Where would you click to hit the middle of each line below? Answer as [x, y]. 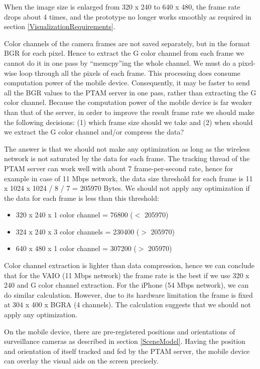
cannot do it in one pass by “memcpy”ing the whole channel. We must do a [120, 63]
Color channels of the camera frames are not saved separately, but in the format [127, 43]
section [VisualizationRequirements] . [60, 26]
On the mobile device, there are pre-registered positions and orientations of [120, 331]
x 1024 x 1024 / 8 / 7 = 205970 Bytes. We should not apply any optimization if [127, 188]
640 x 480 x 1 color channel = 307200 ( [76, 248]
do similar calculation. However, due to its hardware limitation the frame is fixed [128, 294]
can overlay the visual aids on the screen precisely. [81, 361]
